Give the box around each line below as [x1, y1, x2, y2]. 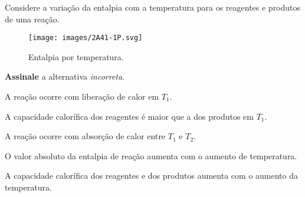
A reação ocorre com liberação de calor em [5, 90, 159, 103]
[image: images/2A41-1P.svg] [28, 34, 143, 42]
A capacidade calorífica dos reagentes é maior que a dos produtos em [5, 110, 254, 122]
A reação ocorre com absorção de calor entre [5, 130, 166, 142]
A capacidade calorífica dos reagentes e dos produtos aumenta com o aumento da [5, 169, 298, 182]
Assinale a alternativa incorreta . [5, 70, 125, 83]
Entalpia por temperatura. [28, 50, 124, 63]
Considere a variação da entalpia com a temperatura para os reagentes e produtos [5, 1, 301, 13]
